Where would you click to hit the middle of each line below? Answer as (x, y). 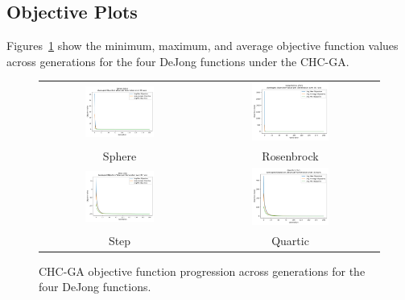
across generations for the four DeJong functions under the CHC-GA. (178, 61)
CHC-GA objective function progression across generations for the (202, 271)
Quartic (290, 240)
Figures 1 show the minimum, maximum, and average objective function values (202, 46)
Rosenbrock (290, 155)
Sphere (120, 155)
